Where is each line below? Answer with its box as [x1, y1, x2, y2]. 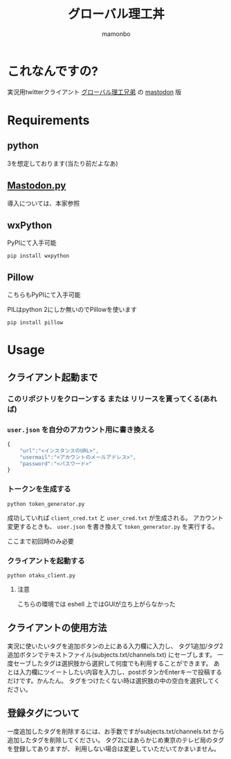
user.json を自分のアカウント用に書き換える [7, 424, 155, 434]
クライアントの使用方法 [7, 622, 107, 634]
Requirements [7, 112, 90, 128]
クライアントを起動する [7, 556, 85, 566]
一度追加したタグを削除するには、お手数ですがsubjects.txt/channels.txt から [7, 727, 225, 735]
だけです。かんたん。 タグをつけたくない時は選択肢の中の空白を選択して [7, 677, 214, 685]
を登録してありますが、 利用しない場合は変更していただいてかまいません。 [7, 744, 220, 753]
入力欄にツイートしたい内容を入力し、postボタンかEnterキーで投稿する [19, 668, 223, 676]
